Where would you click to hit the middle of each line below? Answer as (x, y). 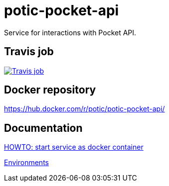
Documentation (43, 128)
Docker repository (50, 90)
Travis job (29, 52)
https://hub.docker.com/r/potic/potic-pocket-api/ (84, 109)
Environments (26, 163)
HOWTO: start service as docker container (74, 147)
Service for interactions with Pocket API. (70, 32)
